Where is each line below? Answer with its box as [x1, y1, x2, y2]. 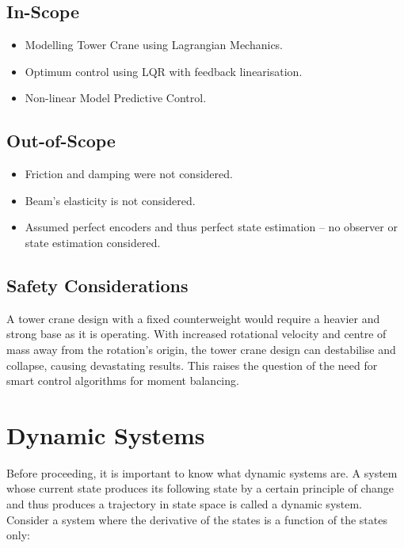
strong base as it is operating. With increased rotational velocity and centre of [6, 325, 387, 342]
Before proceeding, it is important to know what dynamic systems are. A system [6, 464, 398, 481]
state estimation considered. [25, 234, 161, 250]
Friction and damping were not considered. [25, 166, 233, 182]
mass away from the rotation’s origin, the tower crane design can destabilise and [6, 341, 396, 357]
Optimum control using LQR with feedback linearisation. [25, 63, 303, 79]
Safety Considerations [6, 272, 189, 297]
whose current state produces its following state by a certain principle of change [6, 480, 394, 497]
